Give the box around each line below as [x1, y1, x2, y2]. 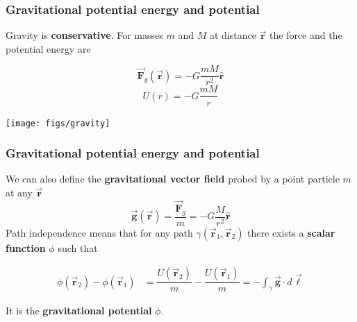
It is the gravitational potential [6, 303, 152, 317]
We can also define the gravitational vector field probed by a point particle [6, 171, 340, 186]
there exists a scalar [247, 225, 335, 239]
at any [6, 185, 33, 199]
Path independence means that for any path [6, 225, 193, 239]
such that [58, 240, 98, 255]
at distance [209, 28, 256, 42]
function [6, 240, 46, 255]
